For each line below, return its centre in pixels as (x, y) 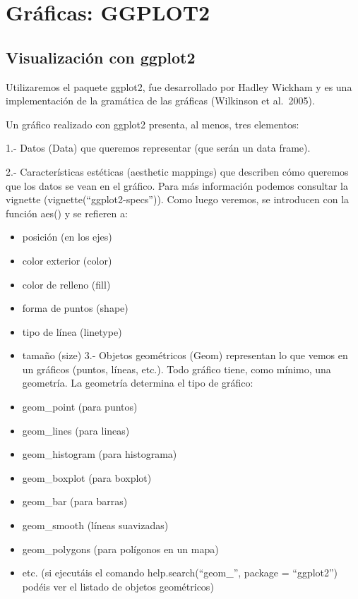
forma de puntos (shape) (75, 308)
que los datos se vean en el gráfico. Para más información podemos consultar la (177, 185)
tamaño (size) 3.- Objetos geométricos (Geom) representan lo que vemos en (185, 355)
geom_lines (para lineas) (76, 430)
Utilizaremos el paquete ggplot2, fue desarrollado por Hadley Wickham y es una (179, 86)
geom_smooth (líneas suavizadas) (95, 525)
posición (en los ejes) (67, 237)
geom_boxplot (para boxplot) (87, 477)
